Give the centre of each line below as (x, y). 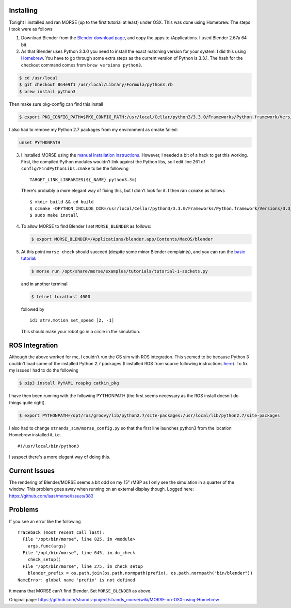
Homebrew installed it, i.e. (35, 435)
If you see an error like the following (45, 521)
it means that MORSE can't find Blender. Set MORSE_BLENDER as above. (81, 591)
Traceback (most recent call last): (61, 532)
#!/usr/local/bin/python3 (48, 446)
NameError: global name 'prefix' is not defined (76, 580)
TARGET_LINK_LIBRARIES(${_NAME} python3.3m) (84, 180)
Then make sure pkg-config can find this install (56, 104)
